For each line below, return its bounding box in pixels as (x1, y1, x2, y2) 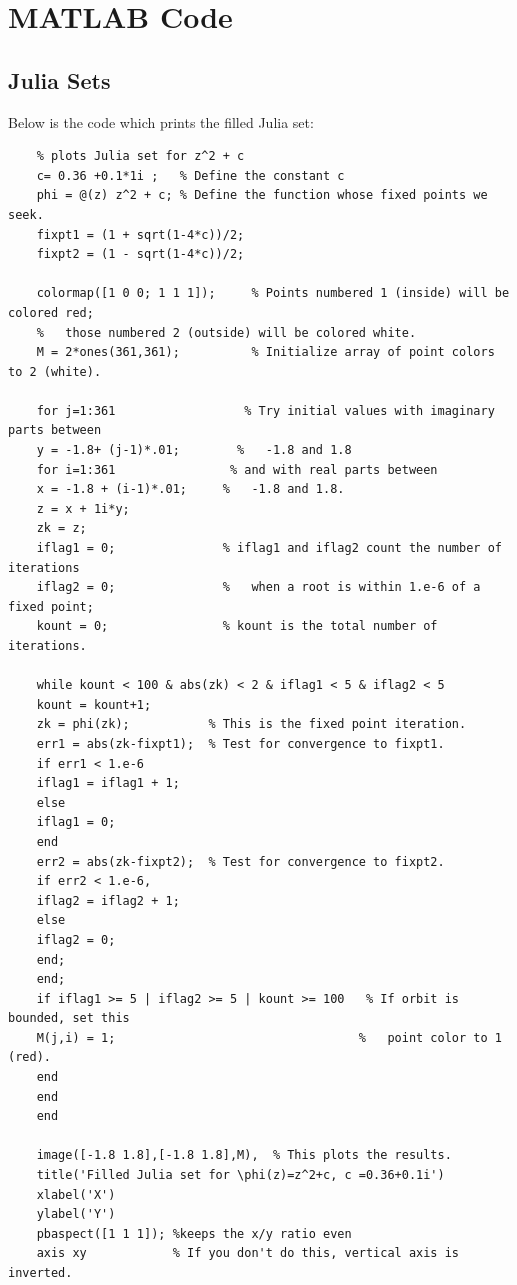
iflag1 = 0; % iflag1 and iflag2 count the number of (36, 541, 502, 556)
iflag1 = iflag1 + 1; (36, 776, 180, 791)
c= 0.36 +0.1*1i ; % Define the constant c (36, 168, 345, 183)
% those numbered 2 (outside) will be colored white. (36, 325, 417, 340)
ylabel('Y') (36, 1207, 116, 1222)
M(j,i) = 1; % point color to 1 (36, 1030, 502, 1045)
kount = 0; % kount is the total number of (36, 619, 438, 634)
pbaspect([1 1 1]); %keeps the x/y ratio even (36, 1226, 352, 1241)
